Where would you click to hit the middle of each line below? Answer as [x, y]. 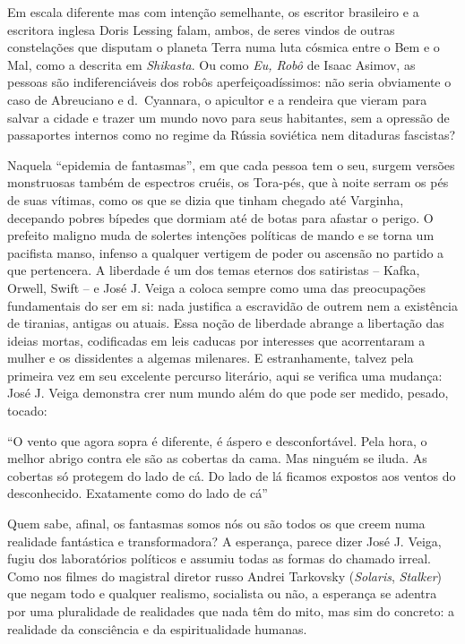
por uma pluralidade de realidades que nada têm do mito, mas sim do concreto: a [231, 611]
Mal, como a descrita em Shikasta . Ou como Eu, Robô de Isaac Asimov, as [211, 64]
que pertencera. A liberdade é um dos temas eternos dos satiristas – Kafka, [214, 270]
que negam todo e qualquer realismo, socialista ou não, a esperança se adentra [222, 593]
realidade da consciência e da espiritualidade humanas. [157, 628]
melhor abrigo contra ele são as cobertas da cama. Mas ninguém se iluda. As [217, 458]
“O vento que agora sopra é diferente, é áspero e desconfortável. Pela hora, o [217, 440]
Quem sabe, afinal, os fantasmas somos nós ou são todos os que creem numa [216, 524]
